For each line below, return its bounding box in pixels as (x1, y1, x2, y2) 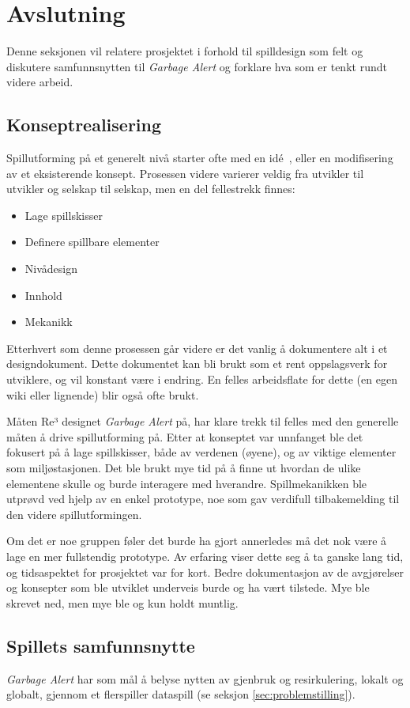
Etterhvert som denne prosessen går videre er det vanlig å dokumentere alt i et (6, 339, 388, 356)
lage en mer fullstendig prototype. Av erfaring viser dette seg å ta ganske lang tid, (6, 547, 404, 564)
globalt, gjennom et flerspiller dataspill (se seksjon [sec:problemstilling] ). (6, 686, 355, 702)
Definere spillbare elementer (24, 233, 160, 250)
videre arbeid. (6, 74, 73, 90)
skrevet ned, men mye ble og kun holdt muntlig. (6, 594, 239, 611)
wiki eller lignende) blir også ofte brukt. (6, 386, 199, 403)
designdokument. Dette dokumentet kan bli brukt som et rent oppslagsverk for (6, 355, 388, 372)
